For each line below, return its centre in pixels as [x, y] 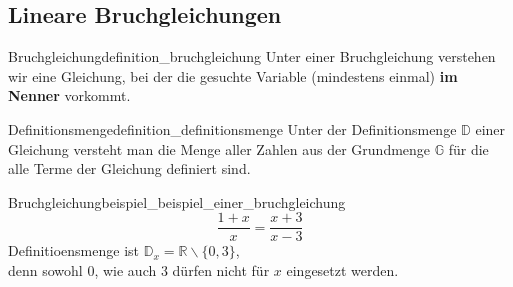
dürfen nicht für [221, 270]
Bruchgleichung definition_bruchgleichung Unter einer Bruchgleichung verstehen [252, 56]
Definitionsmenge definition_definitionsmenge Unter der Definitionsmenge [232, 128]
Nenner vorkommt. [69, 95]
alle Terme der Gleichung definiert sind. [129, 168]
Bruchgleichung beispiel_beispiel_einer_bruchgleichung [177, 201]
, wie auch [125, 270]
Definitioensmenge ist [74, 250]
